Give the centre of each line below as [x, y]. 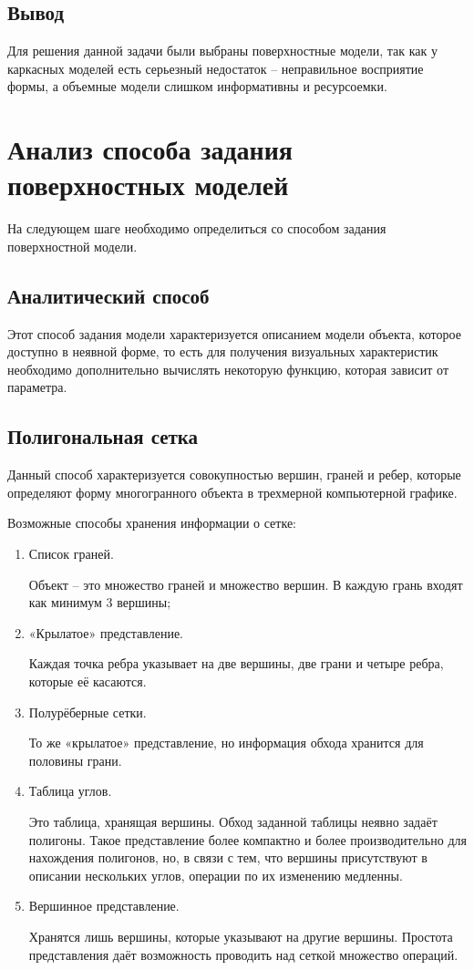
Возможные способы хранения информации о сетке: [152, 523]
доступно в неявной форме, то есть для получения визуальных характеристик [223, 351]
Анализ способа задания [150, 149]
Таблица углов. [70, 791]
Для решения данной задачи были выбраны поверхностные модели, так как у [222, 51]
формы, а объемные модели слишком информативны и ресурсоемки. [197, 86]
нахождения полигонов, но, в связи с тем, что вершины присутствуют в [228, 857]
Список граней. [71, 554]
